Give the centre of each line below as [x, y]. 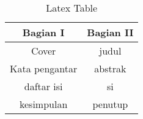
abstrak [110, 68]
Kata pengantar [44, 68]
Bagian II [110, 32]
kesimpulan [43, 104]
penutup [110, 104]
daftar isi [43, 86]
